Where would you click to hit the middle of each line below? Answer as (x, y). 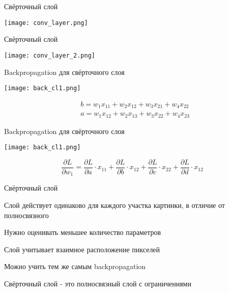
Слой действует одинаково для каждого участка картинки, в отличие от (114, 205)
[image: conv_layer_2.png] (50, 55)
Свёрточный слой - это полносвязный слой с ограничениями (98, 284)
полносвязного (26, 215)
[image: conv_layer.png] (46, 23)
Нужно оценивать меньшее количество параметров (83, 232)
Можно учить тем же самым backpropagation (75, 266)
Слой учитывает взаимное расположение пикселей (82, 249)
